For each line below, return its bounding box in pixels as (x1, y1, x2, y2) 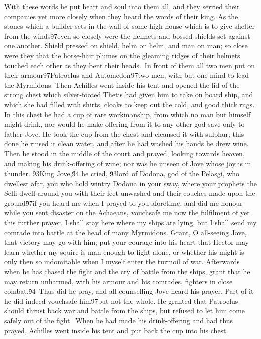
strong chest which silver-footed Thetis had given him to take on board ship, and (4, 89, 253, 100)
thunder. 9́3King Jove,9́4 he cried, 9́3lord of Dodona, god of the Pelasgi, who (4, 168, 240, 179)
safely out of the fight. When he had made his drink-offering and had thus (4, 315, 233, 325)
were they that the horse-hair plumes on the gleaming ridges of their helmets (4, 50, 240, 60)
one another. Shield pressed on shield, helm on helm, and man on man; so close (4, 40, 248, 51)
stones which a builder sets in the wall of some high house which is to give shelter (4, 21, 255, 31)
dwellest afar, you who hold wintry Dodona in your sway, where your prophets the (4, 178, 257, 188)
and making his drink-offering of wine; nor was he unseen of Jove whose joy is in (4, 158, 251, 168)
